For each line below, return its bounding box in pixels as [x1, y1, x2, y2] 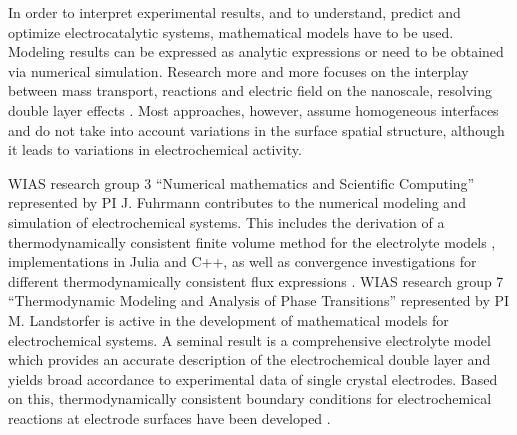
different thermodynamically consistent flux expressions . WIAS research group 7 [8, 270, 504, 291]
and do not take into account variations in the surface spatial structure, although [8, 119, 505, 140]
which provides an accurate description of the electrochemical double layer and [8, 349, 491, 370]
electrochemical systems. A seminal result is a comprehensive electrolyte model [8, 329, 491, 350]
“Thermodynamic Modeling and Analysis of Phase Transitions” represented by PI [8, 290, 510, 311]
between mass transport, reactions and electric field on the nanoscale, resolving [8, 80, 493, 101]
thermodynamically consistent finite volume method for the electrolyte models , [8, 231, 496, 252]
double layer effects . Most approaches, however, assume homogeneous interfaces [8, 99, 499, 120]
